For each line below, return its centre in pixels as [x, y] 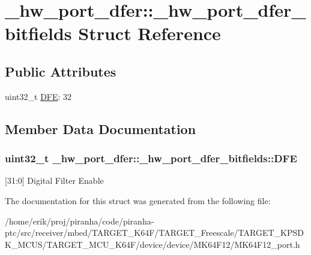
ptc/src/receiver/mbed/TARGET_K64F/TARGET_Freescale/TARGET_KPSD [154, 233]
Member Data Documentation [101, 128]
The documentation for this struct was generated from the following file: [138, 200]
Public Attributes [61, 71]
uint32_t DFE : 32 [38, 96]
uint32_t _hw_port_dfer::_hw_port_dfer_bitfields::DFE [151, 158]
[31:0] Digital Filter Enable [54, 180]
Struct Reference [149, 33]
